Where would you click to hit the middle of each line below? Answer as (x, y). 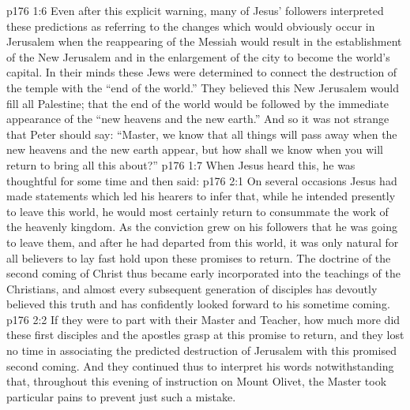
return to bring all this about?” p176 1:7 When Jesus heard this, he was (181, 164)
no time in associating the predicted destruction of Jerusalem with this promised (201, 350)
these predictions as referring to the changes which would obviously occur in (191, 26)
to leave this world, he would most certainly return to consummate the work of (197, 211)
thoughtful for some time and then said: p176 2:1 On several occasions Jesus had (202, 180)
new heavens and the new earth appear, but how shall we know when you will (195, 149)
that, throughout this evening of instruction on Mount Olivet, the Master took (197, 381)
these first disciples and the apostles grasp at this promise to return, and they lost (205, 335)
